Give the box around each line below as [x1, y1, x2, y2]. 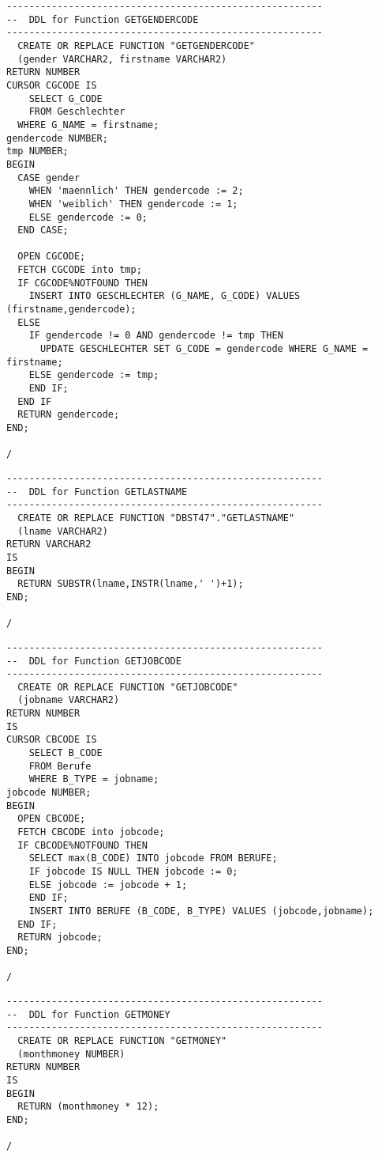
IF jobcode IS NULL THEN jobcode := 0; [28, 866, 238, 877]
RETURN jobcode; [17, 932, 103, 943]
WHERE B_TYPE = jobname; [28, 773, 159, 785]
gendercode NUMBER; [6, 132, 108, 144]
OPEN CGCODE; [17, 251, 86, 263]
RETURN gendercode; [17, 409, 120, 421]
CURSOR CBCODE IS [6, 734, 97, 746]
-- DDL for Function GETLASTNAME [6, 486, 188, 497]
